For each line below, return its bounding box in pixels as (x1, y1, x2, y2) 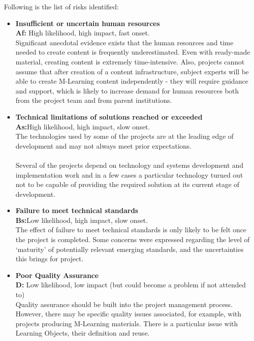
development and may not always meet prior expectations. (15, 140, 192, 151)
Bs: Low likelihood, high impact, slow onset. (15, 215, 148, 225)
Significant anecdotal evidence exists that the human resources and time (15, 37, 233, 47)
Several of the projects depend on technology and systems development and (15, 159, 244, 170)
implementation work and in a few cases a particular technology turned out (15, 169, 243, 180)
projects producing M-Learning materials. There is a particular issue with (15, 318, 238, 328)
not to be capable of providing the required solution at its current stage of (15, 179, 240, 189)
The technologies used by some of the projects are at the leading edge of (15, 131, 234, 141)
